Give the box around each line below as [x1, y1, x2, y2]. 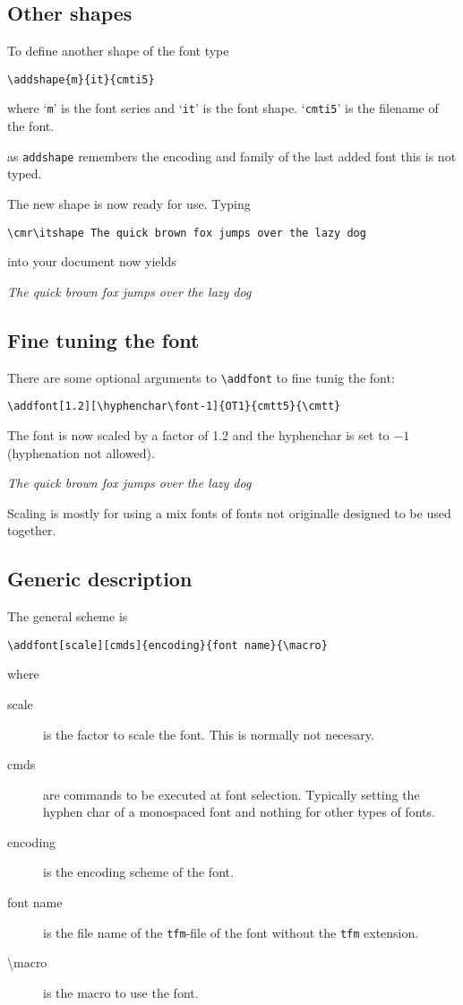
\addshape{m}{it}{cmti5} [7, 73, 155, 86]
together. [7, 521, 56, 540]
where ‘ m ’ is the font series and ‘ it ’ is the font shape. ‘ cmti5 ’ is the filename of [7, 99, 439, 117]
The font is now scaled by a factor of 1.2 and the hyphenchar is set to [7, 425, 390, 444]
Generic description [7, 565, 193, 593]
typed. [7, 164, 42, 183]
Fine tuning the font [7, 325, 200, 353]
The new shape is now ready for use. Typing [7, 194, 251, 212]
